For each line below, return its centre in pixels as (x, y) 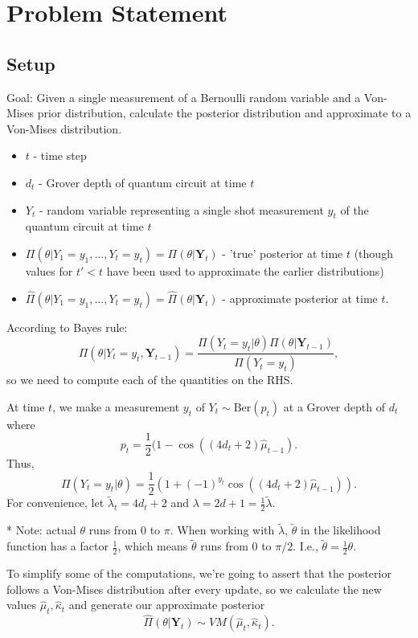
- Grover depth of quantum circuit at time (143, 182)
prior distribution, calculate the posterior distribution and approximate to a (224, 113)
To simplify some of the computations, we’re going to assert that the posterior (199, 573)
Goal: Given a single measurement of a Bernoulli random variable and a (184, 97)
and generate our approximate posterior (167, 605)
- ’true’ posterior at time (283, 253)
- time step (60, 155)
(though (373, 253)
